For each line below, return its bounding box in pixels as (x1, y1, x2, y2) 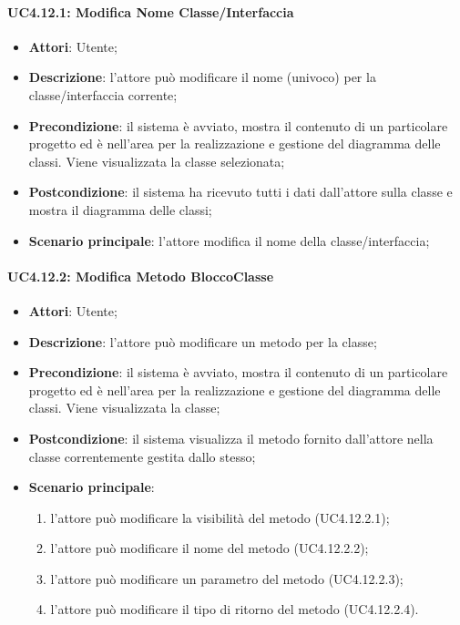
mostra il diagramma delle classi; (28, 200, 212, 219)
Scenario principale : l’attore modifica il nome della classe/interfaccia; (28, 231, 430, 250)
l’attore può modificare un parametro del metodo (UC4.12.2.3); (50, 569, 404, 588)
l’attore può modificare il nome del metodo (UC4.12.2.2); (50, 538, 369, 558)
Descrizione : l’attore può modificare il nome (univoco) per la (28, 67, 376, 87)
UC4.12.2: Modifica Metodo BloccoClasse (7, 266, 274, 285)
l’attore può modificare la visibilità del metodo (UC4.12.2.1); (50, 507, 390, 527)
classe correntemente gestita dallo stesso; (28, 446, 256, 466)
